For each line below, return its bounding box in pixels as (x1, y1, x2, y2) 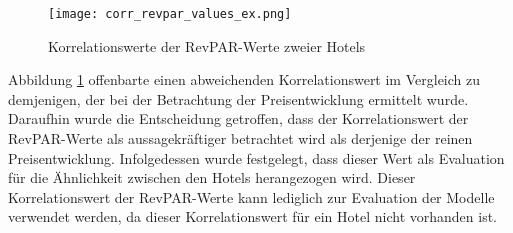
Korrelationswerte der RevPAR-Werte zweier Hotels (48, 35, 366, 56)
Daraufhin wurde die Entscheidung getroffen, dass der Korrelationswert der (8, 108, 469, 129)
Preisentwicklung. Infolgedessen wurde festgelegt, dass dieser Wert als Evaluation (8, 147, 505, 168)
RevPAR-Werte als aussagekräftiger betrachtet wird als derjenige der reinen (8, 128, 473, 149)
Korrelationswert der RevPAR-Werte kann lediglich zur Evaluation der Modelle (8, 186, 495, 207)
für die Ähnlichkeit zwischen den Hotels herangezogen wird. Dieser (8, 167, 416, 188)
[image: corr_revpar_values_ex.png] (48, 7, 292, 21)
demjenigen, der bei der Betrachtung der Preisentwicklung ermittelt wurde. (8, 88, 469, 109)
